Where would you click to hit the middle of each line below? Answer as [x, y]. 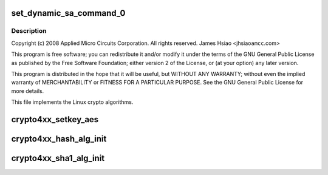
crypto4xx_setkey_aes [55, 119]
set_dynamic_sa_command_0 [68, 13]
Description [29, 31]
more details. [28, 91]
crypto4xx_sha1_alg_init [58, 158]
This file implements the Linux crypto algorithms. [72, 102]
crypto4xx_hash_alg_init [59, 139]
